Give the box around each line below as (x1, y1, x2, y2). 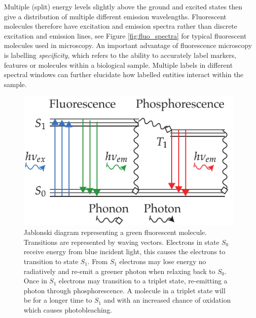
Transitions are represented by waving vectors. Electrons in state (24, 236, 219, 247)
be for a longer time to (24, 295, 92, 305)
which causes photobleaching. (24, 304, 112, 315)
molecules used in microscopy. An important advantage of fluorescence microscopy (4, 40, 252, 50)
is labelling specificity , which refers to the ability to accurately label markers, (4, 49, 236, 60)
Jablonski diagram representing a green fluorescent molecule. (24, 227, 207, 237)
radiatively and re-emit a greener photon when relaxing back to (24, 266, 216, 276)
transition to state (24, 256, 78, 266)
